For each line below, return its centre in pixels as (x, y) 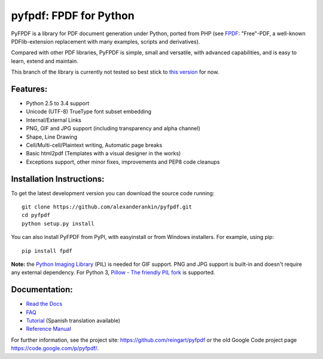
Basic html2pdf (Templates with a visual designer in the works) (103, 154)
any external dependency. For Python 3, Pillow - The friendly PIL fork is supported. (113, 272)
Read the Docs (44, 304)
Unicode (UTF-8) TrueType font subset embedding (89, 112)
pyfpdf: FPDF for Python (73, 16)
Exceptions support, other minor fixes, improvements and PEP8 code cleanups (123, 162)
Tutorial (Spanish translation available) (73, 321)
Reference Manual (48, 329)
